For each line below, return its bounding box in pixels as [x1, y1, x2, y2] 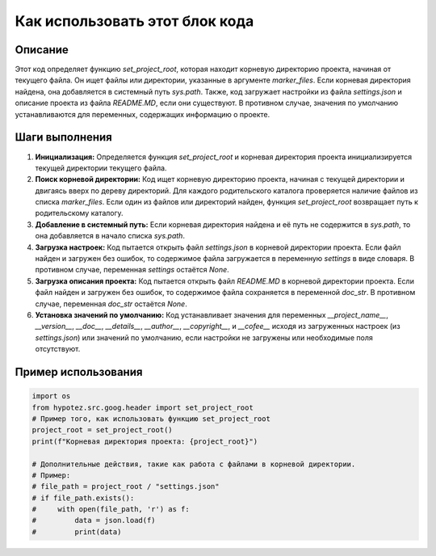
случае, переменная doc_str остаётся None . [35, 299, 187, 309]
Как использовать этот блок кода [15, 12, 254, 30]
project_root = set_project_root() [31, 425, 173, 435]
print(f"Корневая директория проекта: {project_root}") [31, 436, 258, 446]
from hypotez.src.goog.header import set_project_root [31, 402, 254, 412]
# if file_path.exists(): [31, 493, 135, 503]
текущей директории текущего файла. [35, 162, 167, 173]
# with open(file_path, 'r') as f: [31, 505, 190, 514]
